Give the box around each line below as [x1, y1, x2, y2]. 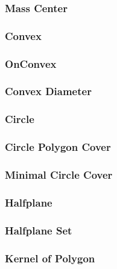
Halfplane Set [5, 222, 72, 237]
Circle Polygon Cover [5, 139, 111, 154]
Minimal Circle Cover [5, 167, 113, 182]
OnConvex [5, 56, 57, 71]
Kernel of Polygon [5, 250, 95, 265]
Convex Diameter [5, 84, 92, 99]
